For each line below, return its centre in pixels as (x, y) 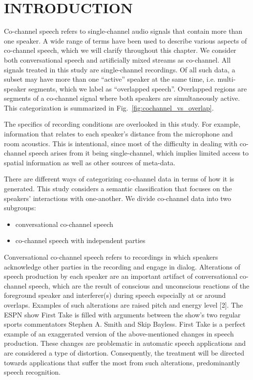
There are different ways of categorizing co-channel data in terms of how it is (119, 179)
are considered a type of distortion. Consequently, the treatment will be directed (124, 352)
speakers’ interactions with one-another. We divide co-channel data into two (118, 198)
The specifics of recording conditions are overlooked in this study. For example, (122, 124)
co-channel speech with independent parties (80, 240)
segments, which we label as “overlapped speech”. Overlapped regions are (138, 88)
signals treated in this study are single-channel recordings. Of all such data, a (120, 69)
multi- (227, 79)
